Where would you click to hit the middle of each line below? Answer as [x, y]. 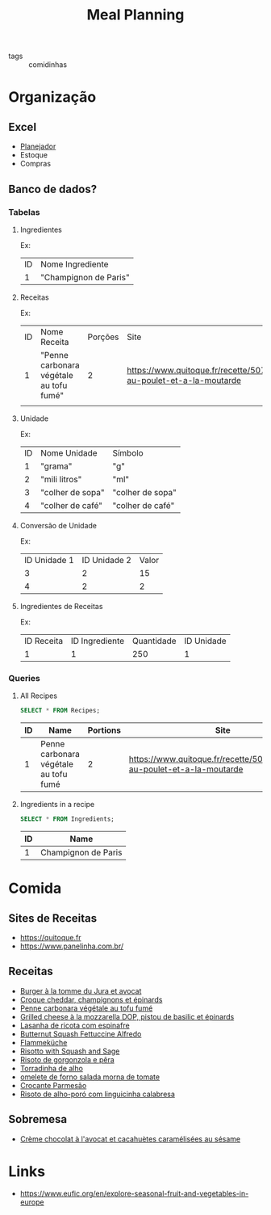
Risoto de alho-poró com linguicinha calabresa [98, 1094]
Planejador [38, 146]
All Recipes [39, 696]
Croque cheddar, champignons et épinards [91, 999]
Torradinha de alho [51, 1068]
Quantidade [154, 641]
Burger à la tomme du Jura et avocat [81, 990]
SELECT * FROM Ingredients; [67, 819]
